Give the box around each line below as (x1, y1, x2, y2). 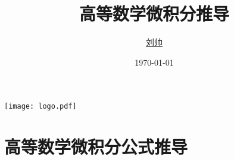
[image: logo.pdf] (4, 102, 77, 111)
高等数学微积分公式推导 (4, 134, 188, 159)
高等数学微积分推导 (79, 1, 229, 26)
